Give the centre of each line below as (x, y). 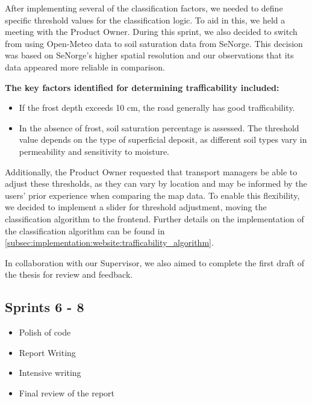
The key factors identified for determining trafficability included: (142, 87)
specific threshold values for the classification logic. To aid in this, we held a (145, 20)
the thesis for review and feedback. (69, 274)
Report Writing (47, 352)
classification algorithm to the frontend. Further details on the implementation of (154, 218)
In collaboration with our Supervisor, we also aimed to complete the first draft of (155, 262)
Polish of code (45, 332)
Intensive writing (50, 373)
